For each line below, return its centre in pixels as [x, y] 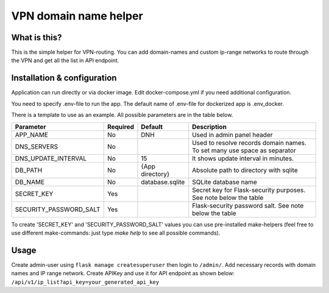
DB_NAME [30, 182]
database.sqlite [163, 182]
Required [120, 127]
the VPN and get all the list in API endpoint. [65, 60]
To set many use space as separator [244, 150]
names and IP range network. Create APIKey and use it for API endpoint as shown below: [123, 274]
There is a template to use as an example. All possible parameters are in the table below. [122, 115]
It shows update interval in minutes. [243, 158]
